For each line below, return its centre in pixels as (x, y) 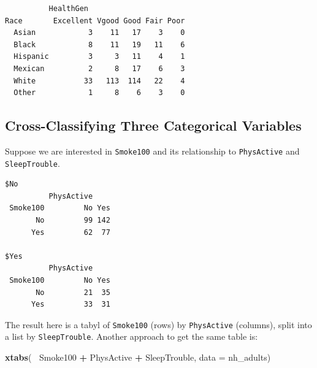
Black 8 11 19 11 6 (99, 44)
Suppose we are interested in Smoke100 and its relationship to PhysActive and (152, 151)
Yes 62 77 (71, 232)
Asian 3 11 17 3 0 (99, 33)
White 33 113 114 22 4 (99, 81)
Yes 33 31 (71, 305)
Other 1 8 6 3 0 (99, 93)
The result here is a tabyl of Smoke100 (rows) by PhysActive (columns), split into (158, 324)
